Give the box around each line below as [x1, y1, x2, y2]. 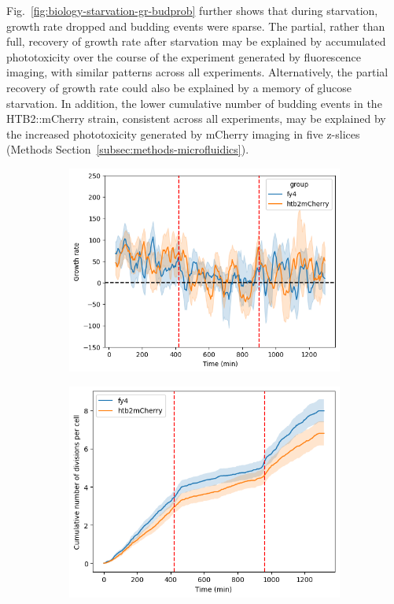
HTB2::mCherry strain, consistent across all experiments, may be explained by [6, 110, 386, 127]
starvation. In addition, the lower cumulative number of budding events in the [6, 94, 382, 111]
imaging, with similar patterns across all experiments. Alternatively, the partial [6, 64, 388, 80]
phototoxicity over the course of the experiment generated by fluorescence [6, 48, 362, 65]
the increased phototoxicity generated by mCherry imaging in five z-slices [6, 125, 360, 142]
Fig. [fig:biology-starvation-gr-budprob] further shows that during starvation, [6, 2, 378, 18]
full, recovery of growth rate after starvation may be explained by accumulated [6, 33, 386, 50]
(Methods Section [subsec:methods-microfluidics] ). [6, 141, 249, 157]
